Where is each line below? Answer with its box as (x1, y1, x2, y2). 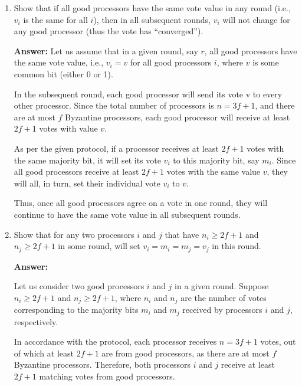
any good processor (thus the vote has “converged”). (14, 25, 203, 37)
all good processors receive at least (14, 165, 139, 178)
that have (165, 228, 199, 240)
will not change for (222, 13, 290, 25)
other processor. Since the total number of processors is (14, 99, 214, 112)
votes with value (39, 122, 98, 135)
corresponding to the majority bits (14, 303, 139, 316)
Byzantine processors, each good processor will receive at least (65, 110, 290, 123)
